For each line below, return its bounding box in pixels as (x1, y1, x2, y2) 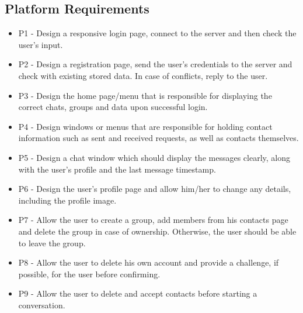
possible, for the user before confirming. (18, 267, 161, 280)
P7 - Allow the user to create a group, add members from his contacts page (18, 214, 288, 226)
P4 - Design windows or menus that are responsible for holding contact (18, 120, 273, 132)
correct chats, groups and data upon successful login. (18, 101, 208, 113)
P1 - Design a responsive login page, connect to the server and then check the (18, 27, 297, 39)
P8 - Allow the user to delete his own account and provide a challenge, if (18, 256, 279, 269)
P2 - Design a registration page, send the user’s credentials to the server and (18, 58, 292, 70)
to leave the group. (18, 236, 86, 249)
